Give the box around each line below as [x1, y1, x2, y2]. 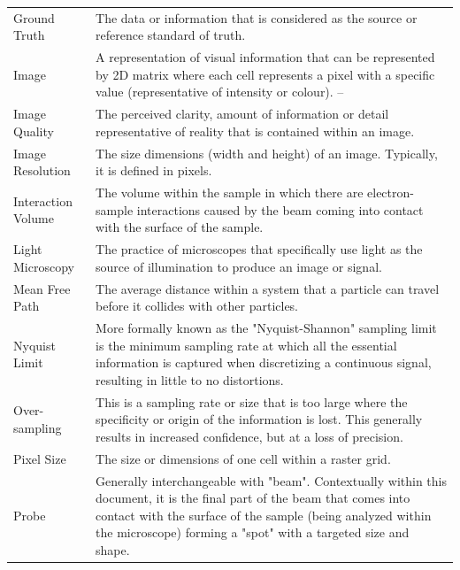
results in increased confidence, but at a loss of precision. [96, 427, 403, 445]
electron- [367, 183, 414, 202]
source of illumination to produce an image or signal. [96, 257, 382, 275]
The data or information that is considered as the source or [96, 8, 418, 27]
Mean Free [13, 279, 71, 297]
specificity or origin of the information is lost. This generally [96, 410, 423, 428]
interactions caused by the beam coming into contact [136, 200, 424, 219]
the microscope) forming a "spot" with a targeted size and [96, 523, 410, 542]
